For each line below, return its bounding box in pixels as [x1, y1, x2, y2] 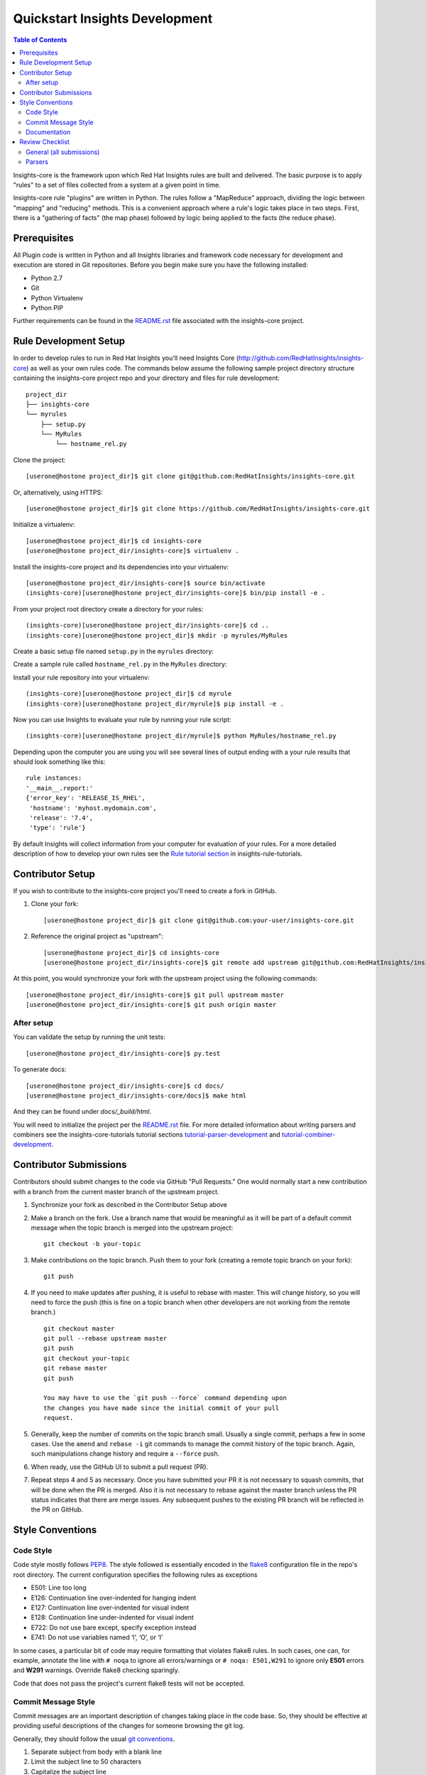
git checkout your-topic [43, 1354, 130, 1362]
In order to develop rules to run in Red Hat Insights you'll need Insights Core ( [13, 354, 239, 362]
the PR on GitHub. [31, 1505, 84, 1514]
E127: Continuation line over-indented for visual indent [31, 1603, 190, 1612]
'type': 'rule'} [29, 824, 86, 832]
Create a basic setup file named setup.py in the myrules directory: [13, 647, 214, 655]
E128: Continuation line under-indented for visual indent [31, 1613, 195, 1622]
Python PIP [31, 304, 64, 312]
